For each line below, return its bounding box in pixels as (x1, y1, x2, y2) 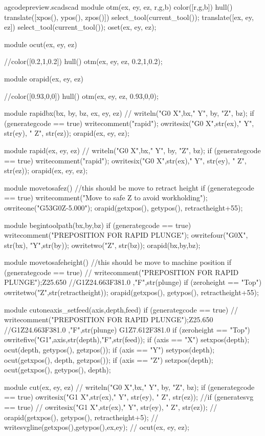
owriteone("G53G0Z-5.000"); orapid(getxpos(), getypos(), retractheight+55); (4, 202, 243, 213)
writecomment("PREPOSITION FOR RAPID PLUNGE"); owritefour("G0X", (4, 230, 248, 240)
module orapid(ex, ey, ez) (4, 73, 83, 84)
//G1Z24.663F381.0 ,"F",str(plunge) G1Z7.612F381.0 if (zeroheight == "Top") (4, 324, 250, 335)
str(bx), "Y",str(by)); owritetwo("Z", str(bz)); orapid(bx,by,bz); (4, 239, 201, 250)
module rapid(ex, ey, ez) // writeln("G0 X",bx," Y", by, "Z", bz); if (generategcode (4, 144, 261, 155)
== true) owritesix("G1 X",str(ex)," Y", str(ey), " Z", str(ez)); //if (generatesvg (4, 391, 254, 402)
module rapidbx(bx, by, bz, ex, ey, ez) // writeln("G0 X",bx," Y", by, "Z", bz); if (4, 108, 254, 118)
